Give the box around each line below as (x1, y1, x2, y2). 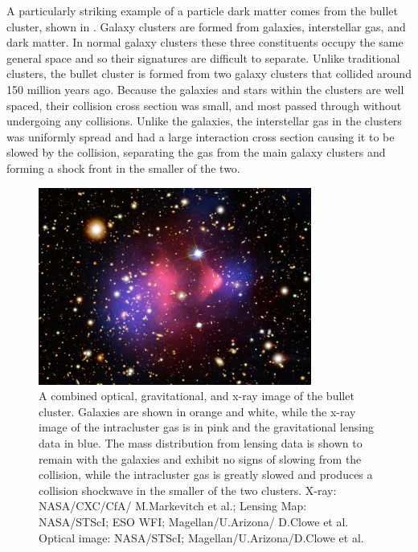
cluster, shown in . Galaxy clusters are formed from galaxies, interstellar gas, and (6, 18, 406, 35)
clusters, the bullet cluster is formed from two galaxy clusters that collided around (6, 65, 412, 82)
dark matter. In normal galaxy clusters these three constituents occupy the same (6, 34, 404, 51)
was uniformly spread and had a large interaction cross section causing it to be (6, 128, 395, 145)
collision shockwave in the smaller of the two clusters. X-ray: (39, 481, 337, 498)
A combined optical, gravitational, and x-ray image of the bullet (39, 387, 354, 404)
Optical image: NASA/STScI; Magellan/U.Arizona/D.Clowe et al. (39, 529, 364, 546)
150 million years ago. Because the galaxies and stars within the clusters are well (6, 80, 404, 97)
